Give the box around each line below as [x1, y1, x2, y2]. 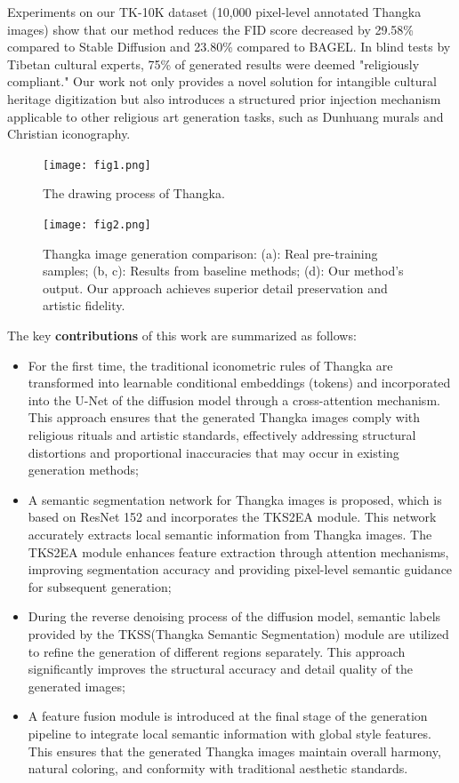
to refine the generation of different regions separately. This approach [28, 642, 406, 660]
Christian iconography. [7, 124, 131, 143]
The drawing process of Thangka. [43, 184, 225, 203]
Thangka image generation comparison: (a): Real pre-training [43, 244, 378, 262]
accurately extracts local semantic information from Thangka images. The [28, 524, 432, 543]
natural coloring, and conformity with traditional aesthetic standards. [28, 759, 408, 778]
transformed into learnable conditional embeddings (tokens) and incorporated [28, 373, 451, 392]
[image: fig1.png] [43, 158, 151, 172]
